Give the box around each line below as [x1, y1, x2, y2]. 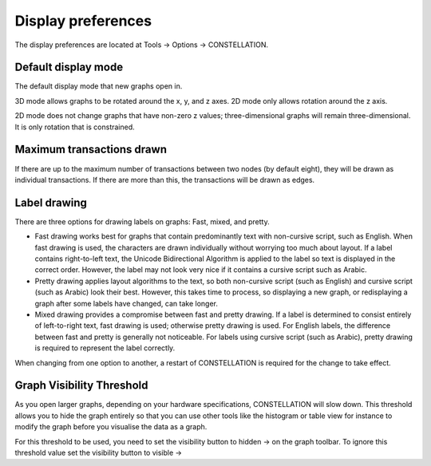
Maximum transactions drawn [14, 143, 168, 156]
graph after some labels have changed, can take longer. [34, 298, 219, 308]
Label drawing [14, 195, 88, 209]
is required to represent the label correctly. [34, 343, 176, 353]
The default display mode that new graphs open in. [14, 81, 183, 91]
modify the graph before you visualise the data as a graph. [14, 422, 208, 432]
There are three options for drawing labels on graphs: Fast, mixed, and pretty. [14, 216, 271, 227]
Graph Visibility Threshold [14, 379, 148, 393]
